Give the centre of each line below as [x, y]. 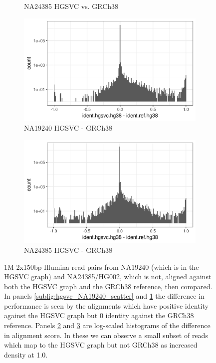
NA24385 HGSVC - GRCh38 [68, 250]
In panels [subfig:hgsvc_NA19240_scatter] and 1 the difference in [104, 296]
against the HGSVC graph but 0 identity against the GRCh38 [99, 315]
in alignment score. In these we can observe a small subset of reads [106, 335]
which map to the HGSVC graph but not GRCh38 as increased [101, 345]
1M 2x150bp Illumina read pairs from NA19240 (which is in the [102, 267]
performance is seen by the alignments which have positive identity [106, 305]
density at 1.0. [26, 354]
